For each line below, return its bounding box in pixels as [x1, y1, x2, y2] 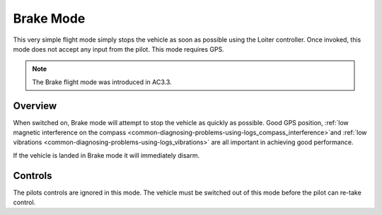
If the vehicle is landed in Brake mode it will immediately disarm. [13, 151, 200, 159]
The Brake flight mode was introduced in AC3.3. [32, 78, 173, 86]
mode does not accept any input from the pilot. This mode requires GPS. [13, 45, 224, 53]
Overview [13, 100, 57, 112]
